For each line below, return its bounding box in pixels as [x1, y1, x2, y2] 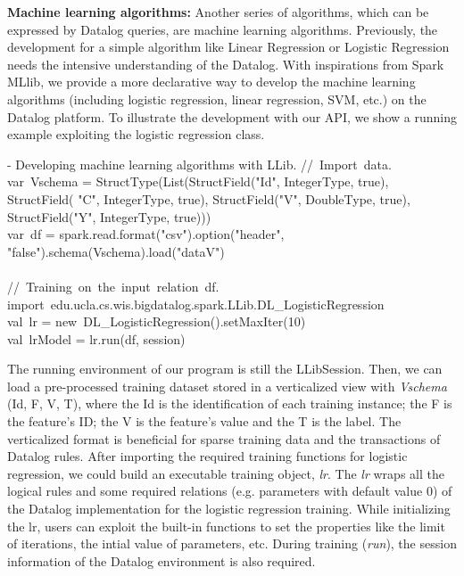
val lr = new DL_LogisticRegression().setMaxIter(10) [7, 312, 306, 331]
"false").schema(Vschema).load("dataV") [7, 242, 225, 260]
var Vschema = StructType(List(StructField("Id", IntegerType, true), [7, 172, 389, 191]
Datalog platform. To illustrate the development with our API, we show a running [7, 107, 457, 126]
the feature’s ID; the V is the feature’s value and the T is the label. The [7, 412, 402, 431]
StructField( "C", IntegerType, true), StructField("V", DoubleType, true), [7, 189, 410, 208]
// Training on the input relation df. [7, 276, 220, 295]
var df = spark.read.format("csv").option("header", [7, 225, 285, 243]
